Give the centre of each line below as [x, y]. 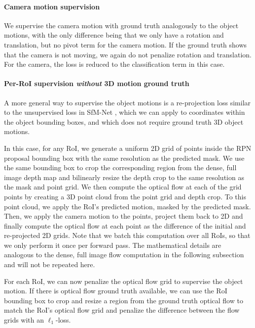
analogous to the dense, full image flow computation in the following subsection [124, 255]
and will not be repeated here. [50, 264]
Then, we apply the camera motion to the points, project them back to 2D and [124, 216]
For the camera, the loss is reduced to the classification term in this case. [114, 64]
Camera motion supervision [52, 6]
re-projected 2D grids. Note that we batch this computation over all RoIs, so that [127, 235]
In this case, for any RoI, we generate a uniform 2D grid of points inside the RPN [128, 148]
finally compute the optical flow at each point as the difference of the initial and [125, 225]
